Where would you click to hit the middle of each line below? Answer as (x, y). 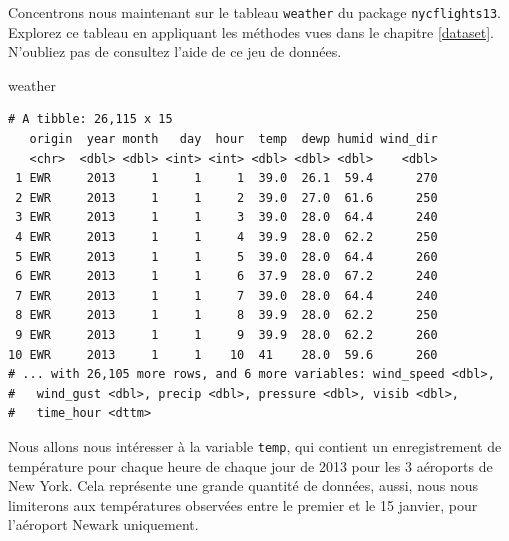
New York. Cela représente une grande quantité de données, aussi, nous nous (243, 485)
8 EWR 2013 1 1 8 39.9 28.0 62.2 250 (226, 315)
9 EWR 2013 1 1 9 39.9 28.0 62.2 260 (226, 334)
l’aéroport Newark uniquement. (103, 524)
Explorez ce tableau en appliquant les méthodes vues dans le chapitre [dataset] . (251, 31)
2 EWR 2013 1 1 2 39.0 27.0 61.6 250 (226, 197)
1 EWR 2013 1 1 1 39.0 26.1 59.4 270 (226, 178)
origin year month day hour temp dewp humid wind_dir (233, 139)
